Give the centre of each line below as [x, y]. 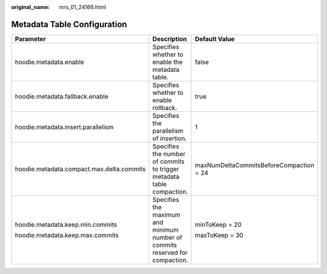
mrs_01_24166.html [82, 7]
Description [170, 39]
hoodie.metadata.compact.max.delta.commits [80, 169]
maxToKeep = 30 [219, 235]
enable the [167, 62]
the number [169, 154]
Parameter [30, 39]
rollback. [165, 108]
